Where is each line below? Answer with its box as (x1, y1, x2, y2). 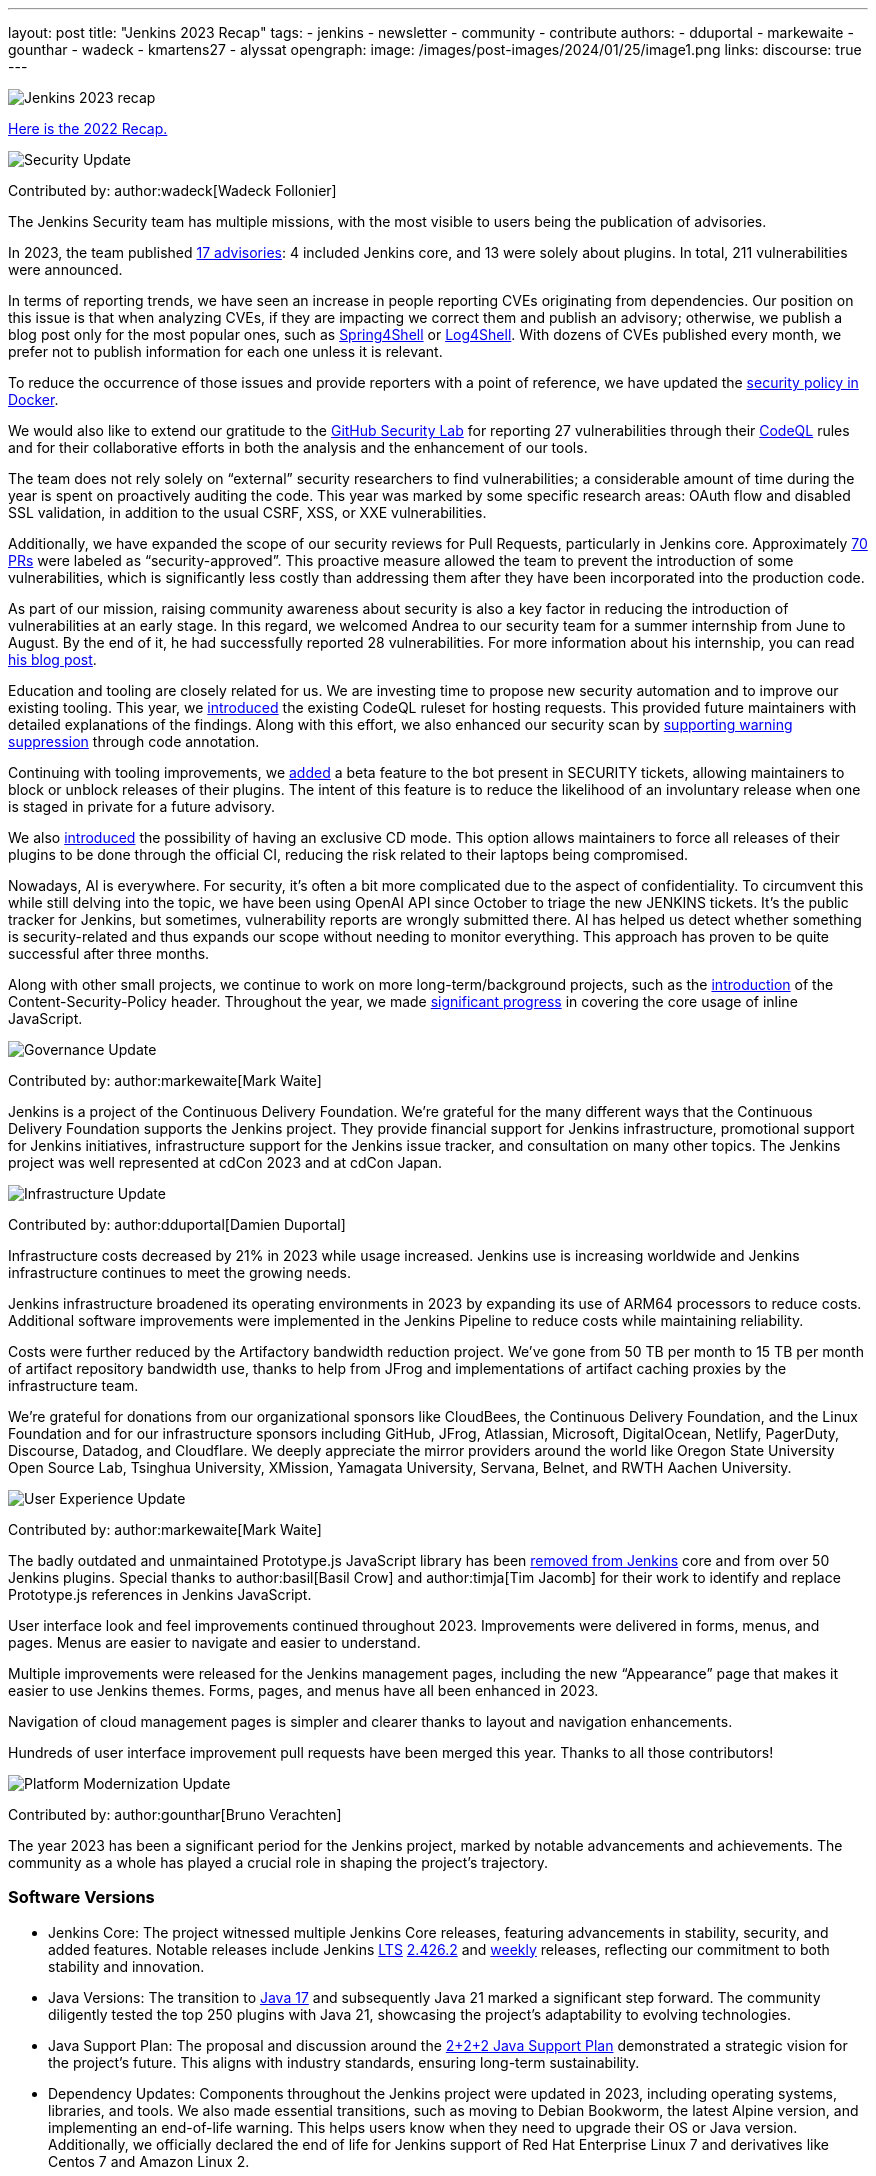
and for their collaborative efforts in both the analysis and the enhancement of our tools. (8, 439, 588, 456)
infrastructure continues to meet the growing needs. (8, 1264, 351, 1281)
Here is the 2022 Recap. (8, 120, 168, 137)
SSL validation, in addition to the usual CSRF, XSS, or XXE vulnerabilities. (8, 504, 487, 521)
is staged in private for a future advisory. (8, 798, 275, 815)
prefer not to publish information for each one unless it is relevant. (8, 343, 443, 360)
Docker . (8, 391, 59, 408)
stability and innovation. (48, 1957, 205, 1975)
